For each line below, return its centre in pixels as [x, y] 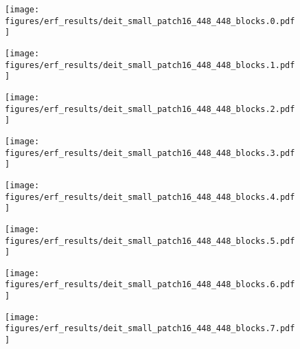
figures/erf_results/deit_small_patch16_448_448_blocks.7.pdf [150, 329]
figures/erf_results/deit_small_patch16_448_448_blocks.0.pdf [150, 21]
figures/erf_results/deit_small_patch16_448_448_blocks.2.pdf [150, 109]
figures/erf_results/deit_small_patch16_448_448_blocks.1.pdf [150, 65]
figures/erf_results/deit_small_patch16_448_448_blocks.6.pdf [150, 285]
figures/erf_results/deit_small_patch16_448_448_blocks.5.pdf [150, 241]
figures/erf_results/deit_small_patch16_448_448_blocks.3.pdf [150, 153]
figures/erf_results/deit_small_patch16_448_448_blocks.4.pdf [150, 197]
